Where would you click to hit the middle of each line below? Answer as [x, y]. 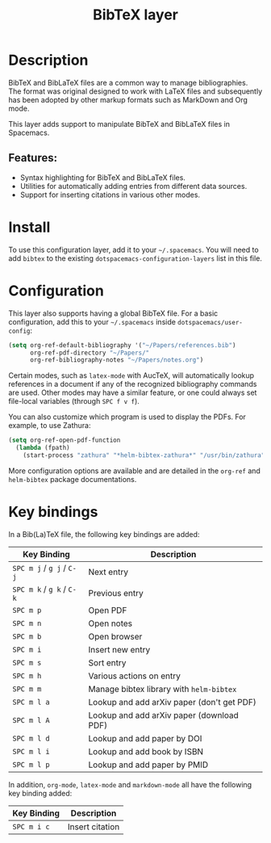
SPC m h [27, 675]
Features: [33, 158]
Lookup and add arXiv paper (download [164, 715]
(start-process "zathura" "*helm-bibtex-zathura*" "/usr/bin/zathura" [144, 455]
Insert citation [94, 827]
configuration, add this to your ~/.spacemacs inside [92, 321]
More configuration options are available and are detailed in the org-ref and [134, 471]
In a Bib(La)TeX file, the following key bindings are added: [104, 534]
